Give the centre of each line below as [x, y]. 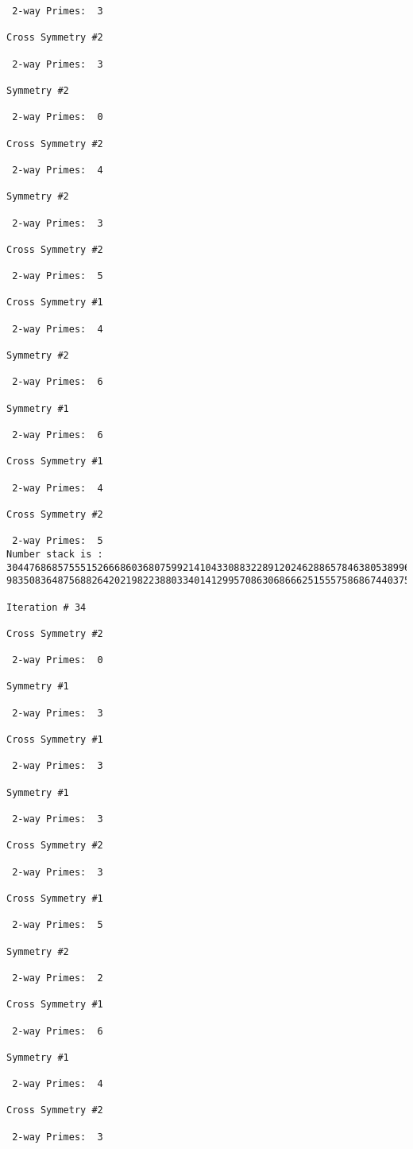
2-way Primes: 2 [58, 978]
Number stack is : [55, 554]
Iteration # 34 [46, 607]
